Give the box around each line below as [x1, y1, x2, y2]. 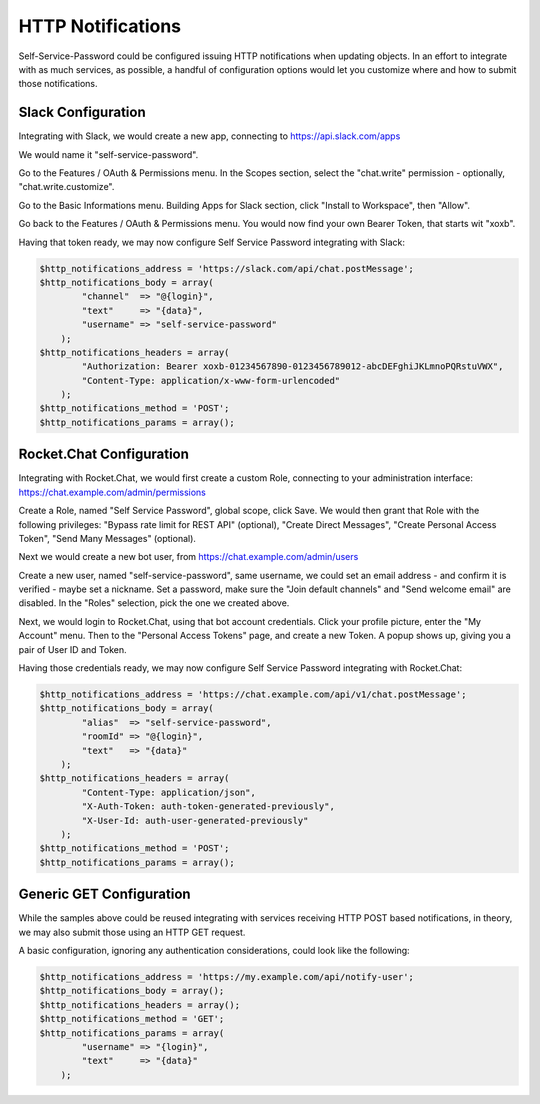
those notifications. [18, 78, 99, 90]
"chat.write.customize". [18, 181, 115, 193]
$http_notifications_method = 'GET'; [39, 1013, 225, 1025]
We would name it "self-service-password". [18, 148, 199, 160]
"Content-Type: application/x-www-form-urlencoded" [81, 375, 341, 386]
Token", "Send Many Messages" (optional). [18, 532, 197, 544]
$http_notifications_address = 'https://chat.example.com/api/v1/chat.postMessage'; [39, 689, 467, 700]
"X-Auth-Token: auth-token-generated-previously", [81, 801, 335, 812]
